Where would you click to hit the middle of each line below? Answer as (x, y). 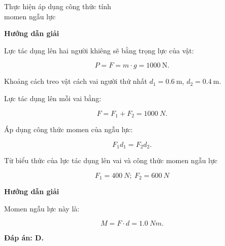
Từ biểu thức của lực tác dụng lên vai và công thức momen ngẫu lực (111, 160)
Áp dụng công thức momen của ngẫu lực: (69, 129)
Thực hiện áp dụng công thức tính (58, 6)
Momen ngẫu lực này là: (42, 208)
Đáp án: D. (24, 238)
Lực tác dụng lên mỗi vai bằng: (53, 98)
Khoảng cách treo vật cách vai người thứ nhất (76, 81)
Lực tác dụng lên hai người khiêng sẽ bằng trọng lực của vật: (99, 50)
